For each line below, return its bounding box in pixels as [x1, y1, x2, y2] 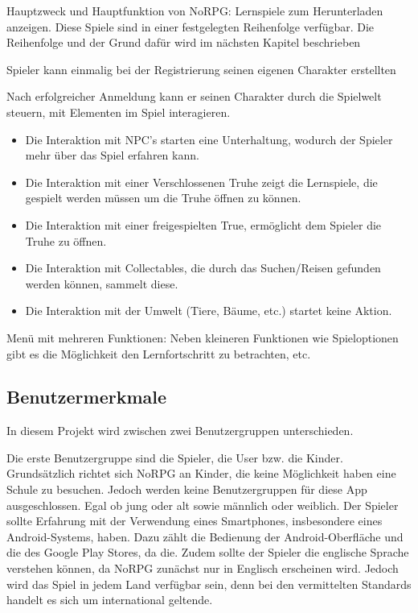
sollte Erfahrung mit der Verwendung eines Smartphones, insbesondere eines [6, 512, 383, 529]
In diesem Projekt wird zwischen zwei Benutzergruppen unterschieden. [6, 422, 354, 439]
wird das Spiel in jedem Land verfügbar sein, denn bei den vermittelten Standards [6, 575, 412, 592]
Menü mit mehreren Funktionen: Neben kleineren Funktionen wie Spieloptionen [6, 329, 399, 346]
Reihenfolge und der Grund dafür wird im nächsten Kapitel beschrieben [6, 34, 361, 51]
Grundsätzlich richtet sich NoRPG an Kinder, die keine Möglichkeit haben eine [6, 465, 396, 482]
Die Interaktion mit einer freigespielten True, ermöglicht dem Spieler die [25, 216, 382, 233]
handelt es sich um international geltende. [6, 591, 213, 608]
